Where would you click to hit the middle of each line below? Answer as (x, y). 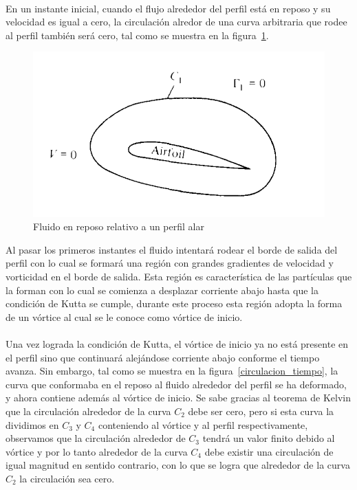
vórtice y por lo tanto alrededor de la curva (97, 451)
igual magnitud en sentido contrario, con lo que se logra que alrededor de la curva (178, 465)
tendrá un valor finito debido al (269, 438)
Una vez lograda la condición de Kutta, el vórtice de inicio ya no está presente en (177, 343)
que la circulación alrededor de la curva (88, 411)
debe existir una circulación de (269, 451)
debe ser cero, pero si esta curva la (261, 411)
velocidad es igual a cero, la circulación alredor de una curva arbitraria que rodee (176, 22)
